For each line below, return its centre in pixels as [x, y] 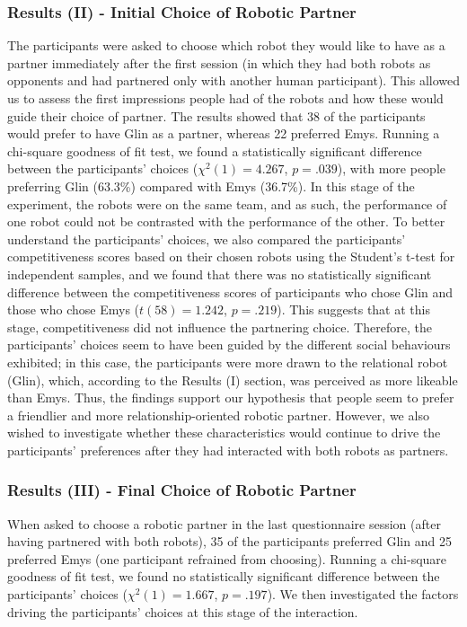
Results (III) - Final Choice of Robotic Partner [182, 490]
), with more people [391, 168]
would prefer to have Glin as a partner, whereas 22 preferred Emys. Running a [224, 133]
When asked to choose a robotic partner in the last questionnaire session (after [224, 523]
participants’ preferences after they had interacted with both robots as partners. [228, 450]
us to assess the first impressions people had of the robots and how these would [225, 98]
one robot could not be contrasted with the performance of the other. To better [226, 221]
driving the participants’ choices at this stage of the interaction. [183, 611]
